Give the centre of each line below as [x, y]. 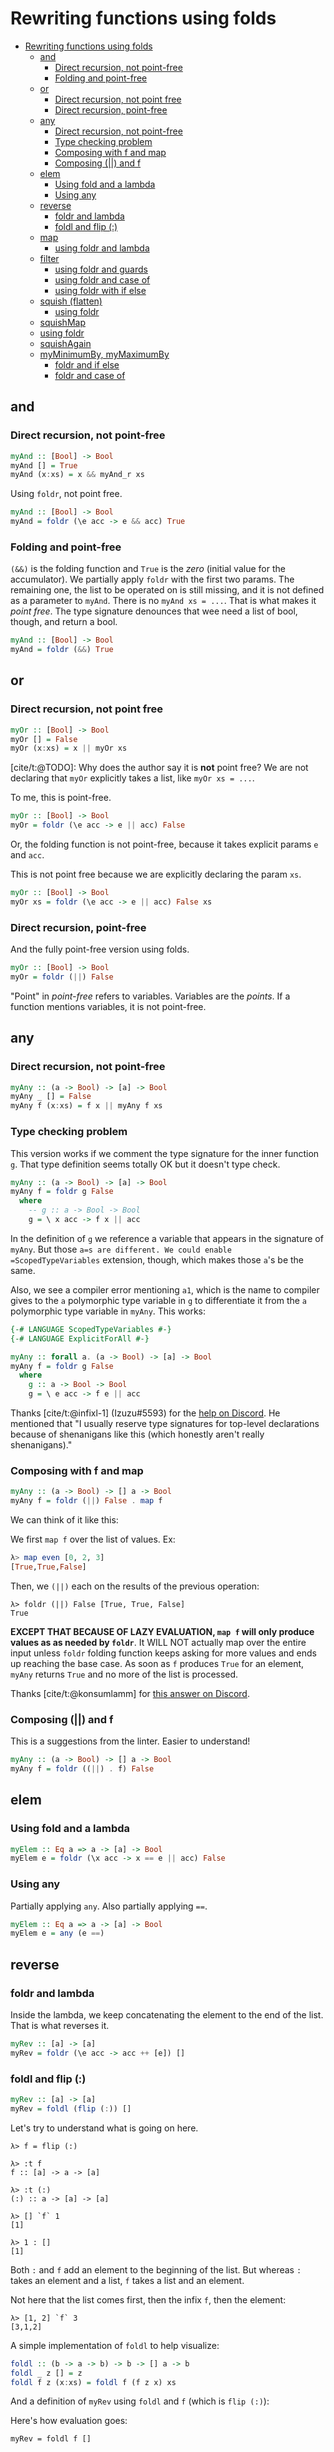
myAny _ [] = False [51, 1097]
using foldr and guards [101, 269]
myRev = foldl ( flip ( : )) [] [71, 2108]
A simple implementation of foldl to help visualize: [115, 2345]
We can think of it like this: [64, 1520]
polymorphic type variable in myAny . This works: [108, 1311]
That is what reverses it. [60, 2026]
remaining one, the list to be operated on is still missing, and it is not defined [167, 590]
